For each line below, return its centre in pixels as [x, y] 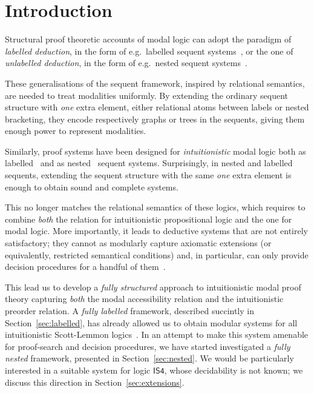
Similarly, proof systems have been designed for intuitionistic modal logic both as [155, 151]
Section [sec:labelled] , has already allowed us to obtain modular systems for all [151, 322]
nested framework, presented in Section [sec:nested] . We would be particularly [149, 358]
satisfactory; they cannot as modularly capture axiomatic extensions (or [138, 243]
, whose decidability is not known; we [234, 370]
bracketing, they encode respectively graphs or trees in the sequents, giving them [155, 119]
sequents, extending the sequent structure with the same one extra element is [148, 175]
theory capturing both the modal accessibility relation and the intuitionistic [144, 299]
